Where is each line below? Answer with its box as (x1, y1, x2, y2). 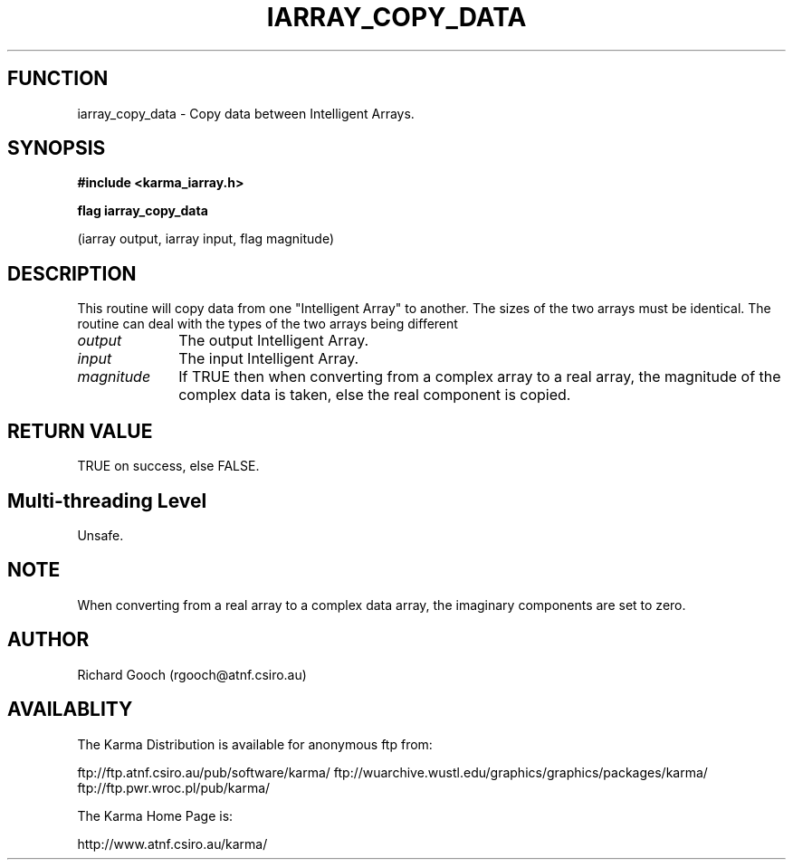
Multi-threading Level (7, 489, 207, 512)
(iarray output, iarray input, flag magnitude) (77, 231, 335, 247)
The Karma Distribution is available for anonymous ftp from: (77, 736, 433, 752)
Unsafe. (77, 527, 124, 543)
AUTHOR (7, 628, 90, 652)
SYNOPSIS (7, 137, 106, 160)
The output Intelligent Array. (178, 331, 369, 350)
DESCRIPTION (7, 262, 137, 285)
